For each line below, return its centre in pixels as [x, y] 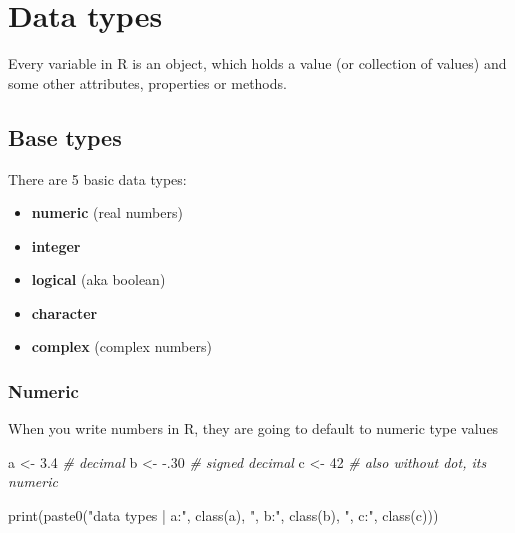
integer [56, 245]
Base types [65, 136]
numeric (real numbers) [107, 212]
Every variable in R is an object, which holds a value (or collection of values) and [257, 63]
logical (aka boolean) [98, 279]
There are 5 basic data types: [97, 178]
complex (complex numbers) [121, 346]
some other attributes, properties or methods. [147, 82]
